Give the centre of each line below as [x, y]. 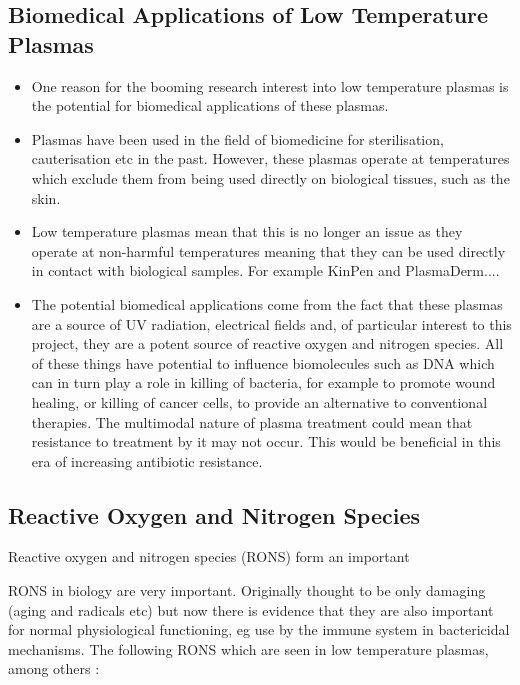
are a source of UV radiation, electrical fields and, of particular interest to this [271, 323]
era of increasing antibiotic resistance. [147, 460]
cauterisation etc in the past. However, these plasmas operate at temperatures [270, 158]
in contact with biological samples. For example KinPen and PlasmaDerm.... [265, 270]
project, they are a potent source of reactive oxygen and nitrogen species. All [267, 343]
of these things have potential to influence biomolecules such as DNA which [263, 362]
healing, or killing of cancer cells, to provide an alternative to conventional [259, 401]
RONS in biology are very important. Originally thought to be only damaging [247, 590]
